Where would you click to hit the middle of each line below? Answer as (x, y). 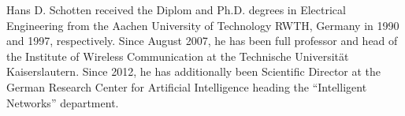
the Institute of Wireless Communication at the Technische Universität (178, 56)
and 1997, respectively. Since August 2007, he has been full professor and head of (202, 41)
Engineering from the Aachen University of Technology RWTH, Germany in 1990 (203, 25)
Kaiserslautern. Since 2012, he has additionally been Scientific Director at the (194, 71)
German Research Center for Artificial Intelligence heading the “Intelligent (187, 86)
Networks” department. (63, 102)
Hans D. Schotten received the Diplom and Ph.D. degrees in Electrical (176, 9)
